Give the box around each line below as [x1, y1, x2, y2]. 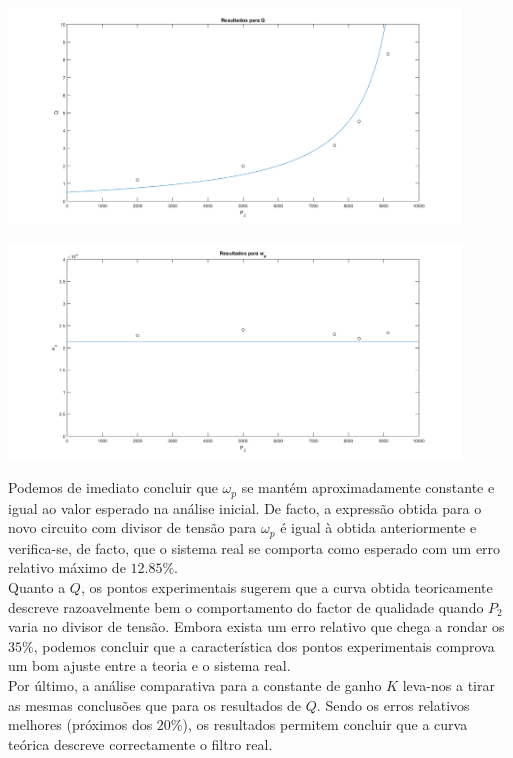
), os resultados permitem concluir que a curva [182, 714, 468, 735]
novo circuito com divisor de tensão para [8, 517, 257, 538]
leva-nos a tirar [402, 675, 495, 696]
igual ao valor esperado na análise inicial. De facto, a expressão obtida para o [8, 497, 482, 518]
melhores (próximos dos [8, 714, 153, 735]
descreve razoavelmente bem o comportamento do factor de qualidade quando [8, 596, 484, 617]
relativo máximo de [8, 557, 126, 578]
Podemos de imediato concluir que [8, 477, 218, 498]
